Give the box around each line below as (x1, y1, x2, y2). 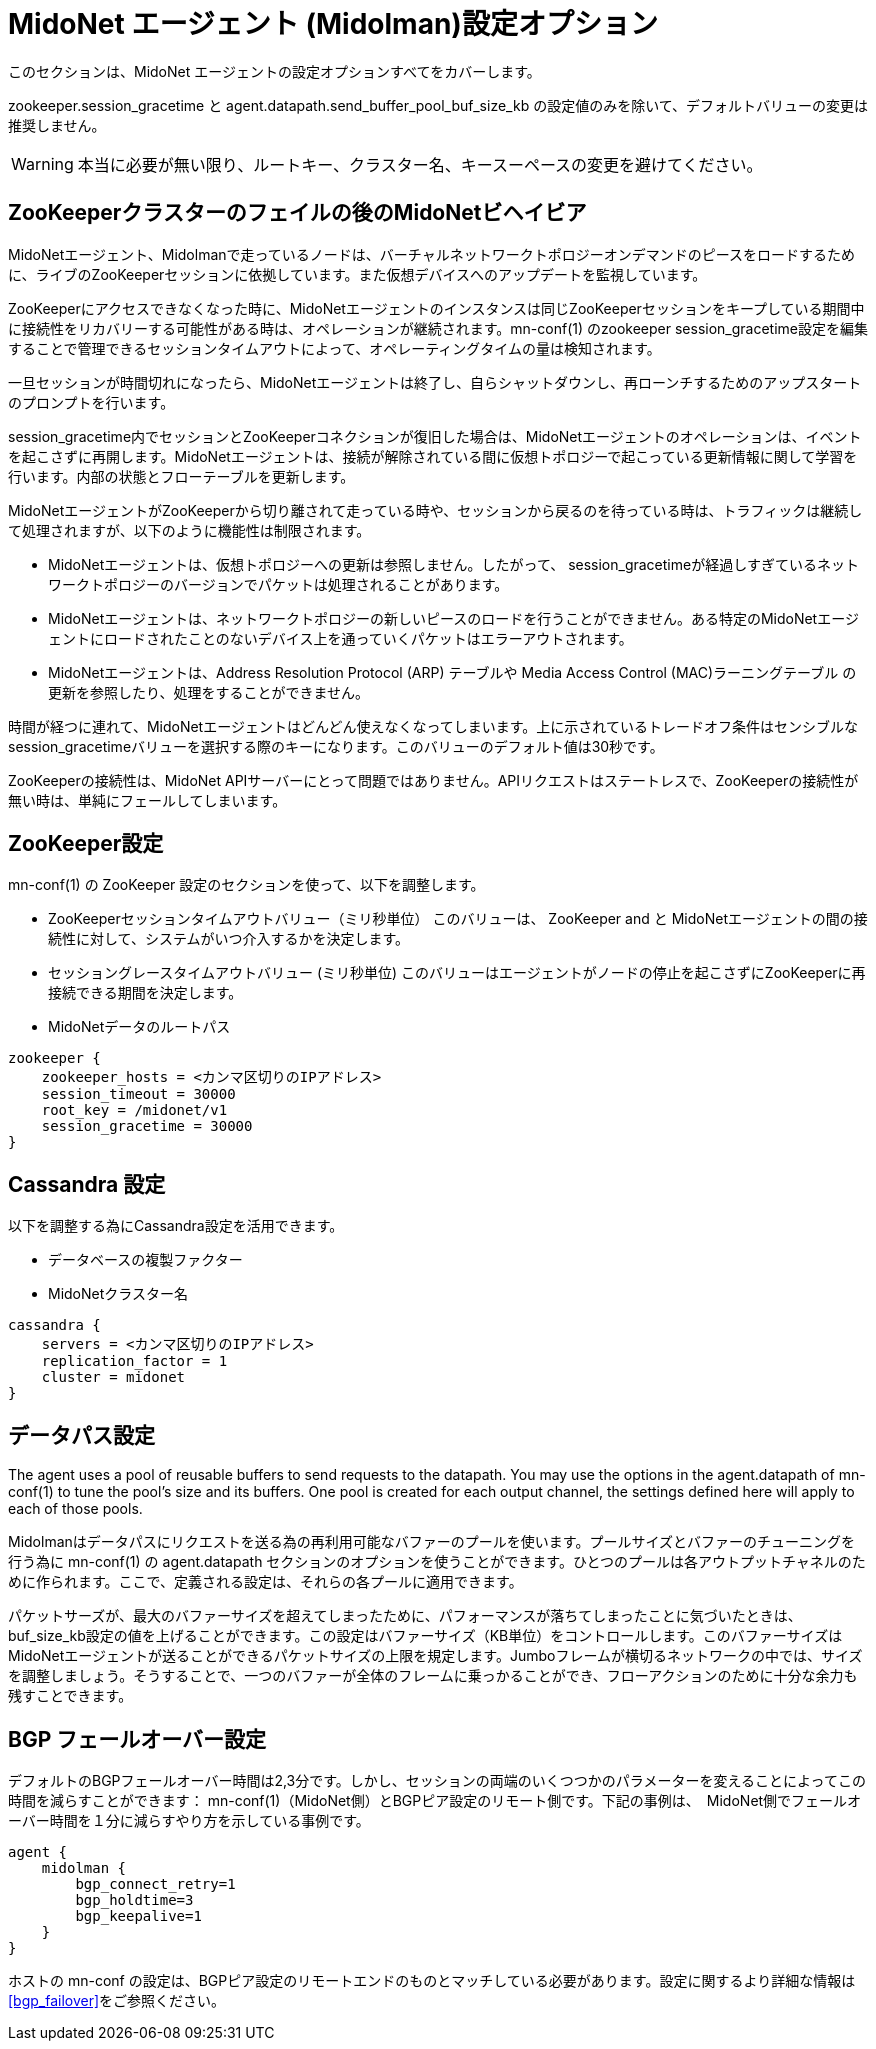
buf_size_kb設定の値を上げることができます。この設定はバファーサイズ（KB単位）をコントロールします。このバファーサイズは (8, 1627, 843, 1645)
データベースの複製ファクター (48, 1251, 243, 1269)
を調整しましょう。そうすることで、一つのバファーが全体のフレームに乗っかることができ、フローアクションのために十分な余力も (8, 1667, 858, 1685)
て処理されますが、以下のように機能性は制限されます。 (8, 521, 371, 539)
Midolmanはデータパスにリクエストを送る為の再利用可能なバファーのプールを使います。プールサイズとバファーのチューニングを (8, 1533, 855, 1551)
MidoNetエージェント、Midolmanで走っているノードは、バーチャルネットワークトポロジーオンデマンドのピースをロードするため (8, 245, 855, 263)
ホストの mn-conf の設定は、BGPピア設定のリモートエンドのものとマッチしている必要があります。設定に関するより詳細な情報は (8, 1971, 856, 1989)
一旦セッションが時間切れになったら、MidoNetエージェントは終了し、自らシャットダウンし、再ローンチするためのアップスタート (8, 373, 862, 391)
